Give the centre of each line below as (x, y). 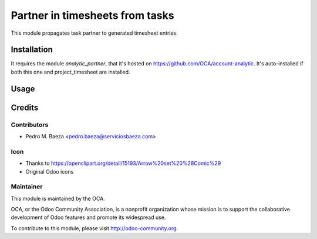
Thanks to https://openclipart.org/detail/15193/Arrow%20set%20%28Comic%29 (123, 163)
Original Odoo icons (50, 171)
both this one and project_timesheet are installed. (70, 72)
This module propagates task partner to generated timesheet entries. (95, 33)
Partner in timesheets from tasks (92, 15)
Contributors (30, 125)
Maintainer (27, 187)
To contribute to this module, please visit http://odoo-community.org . (95, 228)
